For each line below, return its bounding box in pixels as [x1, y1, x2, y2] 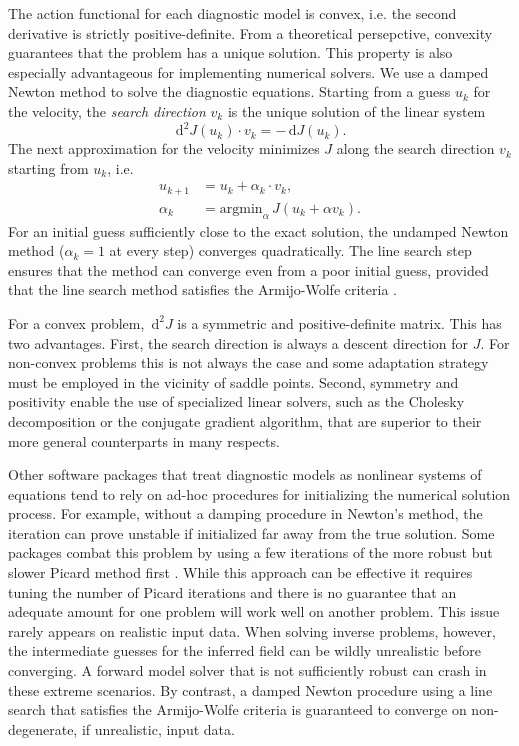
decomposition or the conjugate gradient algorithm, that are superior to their [8, 410, 482, 431]
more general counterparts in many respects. [8, 430, 280, 451]
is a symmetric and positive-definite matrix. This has [177, 312, 502, 333]
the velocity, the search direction [8, 100, 206, 121]
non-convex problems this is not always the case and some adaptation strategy [8, 352, 489, 373]
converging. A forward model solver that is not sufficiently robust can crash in [8, 660, 487, 681]
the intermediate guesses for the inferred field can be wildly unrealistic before [8, 640, 482, 661]
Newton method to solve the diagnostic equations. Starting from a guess [8, 81, 451, 102]
